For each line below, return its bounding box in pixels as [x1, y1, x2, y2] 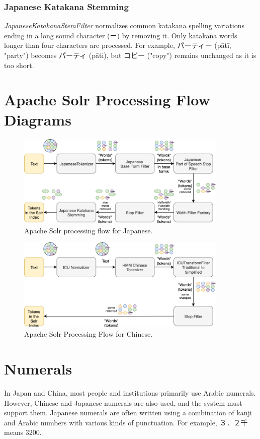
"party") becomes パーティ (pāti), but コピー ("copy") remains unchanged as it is [4, 50, 256, 60]
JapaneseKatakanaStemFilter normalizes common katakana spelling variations [4, 20, 244, 31]
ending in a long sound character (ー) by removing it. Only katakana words [4, 30, 237, 40]
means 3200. [4, 427, 42, 437]
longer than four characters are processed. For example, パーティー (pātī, [4, 40, 231, 50]
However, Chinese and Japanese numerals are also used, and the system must [4, 397, 242, 408]
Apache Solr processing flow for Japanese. [24, 225, 153, 235]
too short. [4, 59, 34, 70]
